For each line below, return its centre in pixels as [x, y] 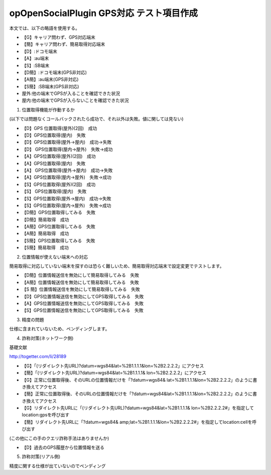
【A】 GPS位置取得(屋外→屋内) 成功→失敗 [67, 170]
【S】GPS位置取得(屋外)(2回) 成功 [59, 184]
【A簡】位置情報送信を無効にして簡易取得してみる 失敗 [80, 282]
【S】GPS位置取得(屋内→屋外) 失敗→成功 [66, 205]
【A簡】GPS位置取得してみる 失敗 [58, 226]
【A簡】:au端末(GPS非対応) [50, 79]
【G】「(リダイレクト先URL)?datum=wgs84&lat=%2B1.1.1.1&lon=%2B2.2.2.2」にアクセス [113, 366]
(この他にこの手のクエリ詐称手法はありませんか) [59, 438]
